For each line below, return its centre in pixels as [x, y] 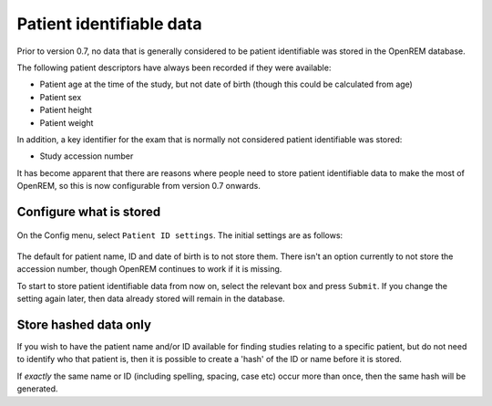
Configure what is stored [89, 211]
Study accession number [87, 156]
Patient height [66, 110]
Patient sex [61, 97]
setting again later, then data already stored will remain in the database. [151, 299]
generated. [37, 389]
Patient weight [67, 122]
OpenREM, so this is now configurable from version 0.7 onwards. [139, 186]
